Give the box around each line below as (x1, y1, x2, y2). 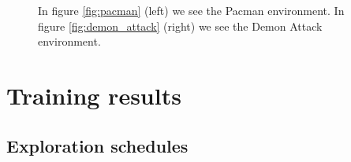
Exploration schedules (6, 133, 189, 157)
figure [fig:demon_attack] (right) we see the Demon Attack (38, 17, 323, 34)
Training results (6, 79, 181, 111)
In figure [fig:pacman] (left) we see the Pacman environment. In (38, 2, 345, 18)
